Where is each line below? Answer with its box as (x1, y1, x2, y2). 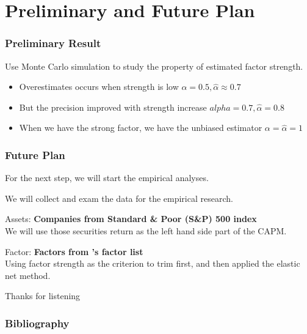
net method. (5, 269, 51, 281)
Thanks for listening (5, 289, 81, 302)
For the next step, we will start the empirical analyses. (5, 171, 209, 184)
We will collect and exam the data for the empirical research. (5, 191, 233, 204)
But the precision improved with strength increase (19, 100, 207, 113)
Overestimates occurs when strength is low (19, 80, 179, 93)
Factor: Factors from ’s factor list (5, 245, 143, 258)
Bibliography (5, 315, 70, 330)
